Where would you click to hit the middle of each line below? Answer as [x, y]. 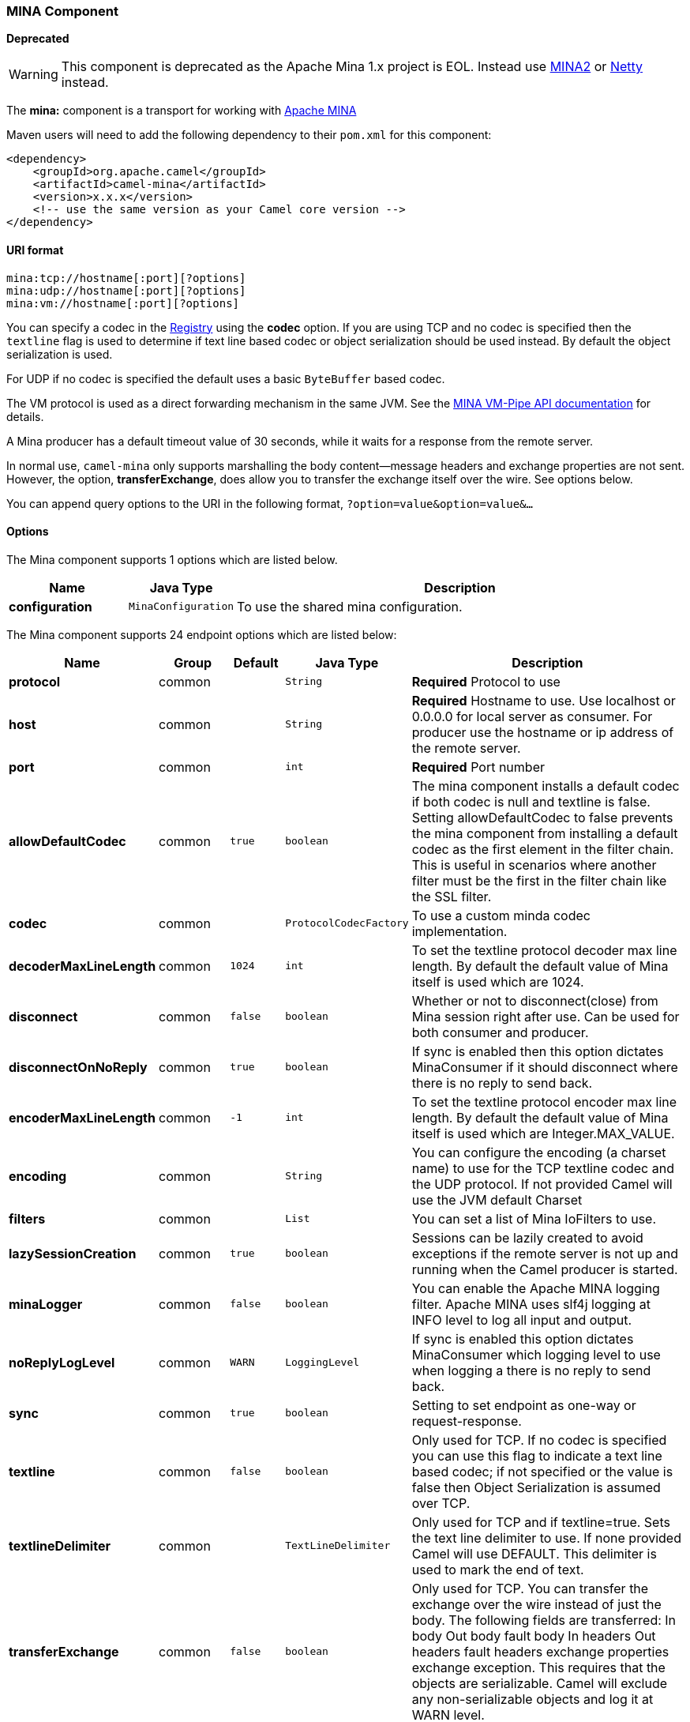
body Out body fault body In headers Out [534, 1636]
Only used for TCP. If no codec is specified [539, 1440]
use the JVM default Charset [497, 1199]
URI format [35, 250]
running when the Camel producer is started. [545, 1269]
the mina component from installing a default [545, 833]
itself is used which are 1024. [498, 981]
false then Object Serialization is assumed [536, 1487]
